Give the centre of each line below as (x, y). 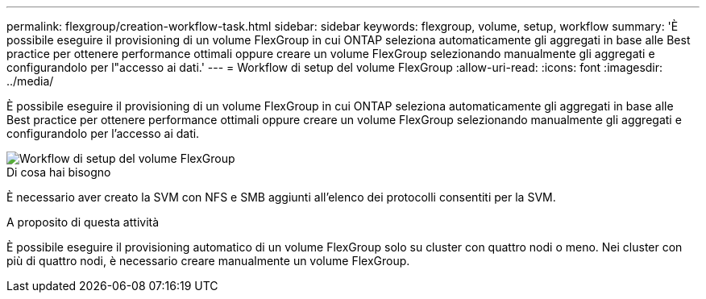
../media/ (30, 81)
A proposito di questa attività (83, 222)
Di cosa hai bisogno (59, 172)
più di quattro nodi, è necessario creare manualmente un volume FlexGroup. (208, 261)
